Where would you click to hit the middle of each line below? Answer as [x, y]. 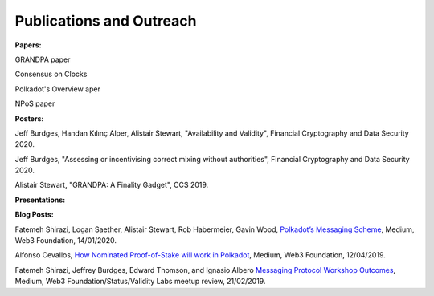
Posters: [29, 118]
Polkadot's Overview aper [57, 89]
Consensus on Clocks [51, 74]
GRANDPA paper [43, 59]
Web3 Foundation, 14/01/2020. [66, 241]
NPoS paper [35, 103]
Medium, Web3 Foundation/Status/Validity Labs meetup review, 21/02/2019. [140, 282]
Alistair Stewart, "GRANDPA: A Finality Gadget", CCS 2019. [112, 185]
